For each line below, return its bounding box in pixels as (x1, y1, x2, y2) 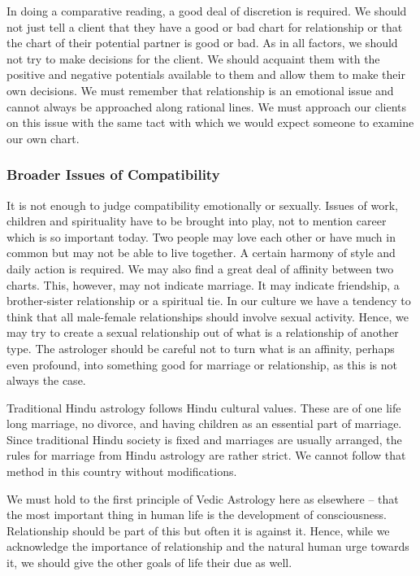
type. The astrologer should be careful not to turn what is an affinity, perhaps (6, 339, 395, 356)
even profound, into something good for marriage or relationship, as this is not (6, 356, 397, 373)
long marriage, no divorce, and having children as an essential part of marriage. (6, 415, 402, 432)
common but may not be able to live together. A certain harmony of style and (6, 244, 396, 261)
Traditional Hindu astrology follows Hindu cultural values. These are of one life (6, 399, 401, 416)
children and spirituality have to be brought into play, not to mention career (6, 212, 387, 229)
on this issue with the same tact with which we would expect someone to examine (6, 114, 414, 131)
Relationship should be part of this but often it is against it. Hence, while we (6, 521, 390, 539)
